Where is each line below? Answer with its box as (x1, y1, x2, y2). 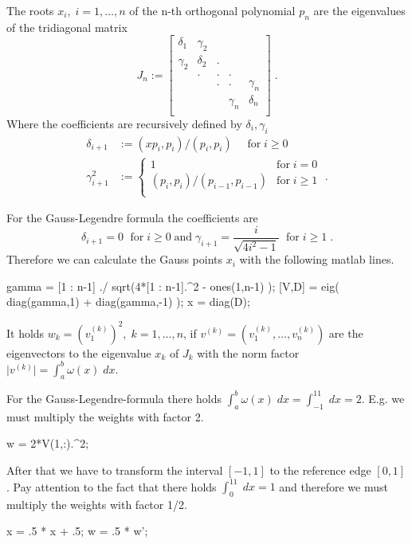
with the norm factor (197, 344, 300, 361)
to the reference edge (269, 461, 371, 478)
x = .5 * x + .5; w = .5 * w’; (6, 522, 148, 539)
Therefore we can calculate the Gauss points (6, 251, 223, 268)
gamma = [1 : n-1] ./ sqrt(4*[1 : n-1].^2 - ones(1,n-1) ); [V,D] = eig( (6, 277, 339, 294)
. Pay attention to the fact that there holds (6, 478, 217, 495)
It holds (6, 324, 45, 341)
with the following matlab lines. (239, 251, 394, 268)
